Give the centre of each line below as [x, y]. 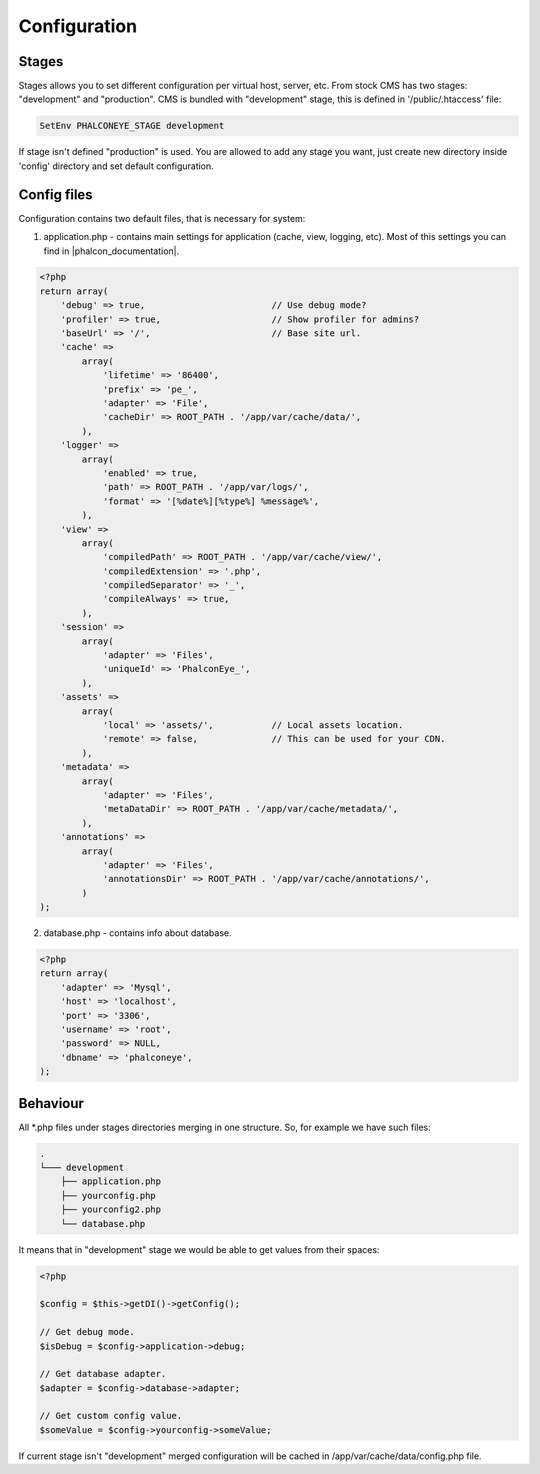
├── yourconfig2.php [111, 1209]
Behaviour [51, 1103]
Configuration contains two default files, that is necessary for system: [162, 218]
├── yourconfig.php [108, 1195]
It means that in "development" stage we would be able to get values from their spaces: [199, 1249]
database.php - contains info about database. [137, 933]
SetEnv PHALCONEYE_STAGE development [132, 126]
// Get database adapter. [103, 1374]
